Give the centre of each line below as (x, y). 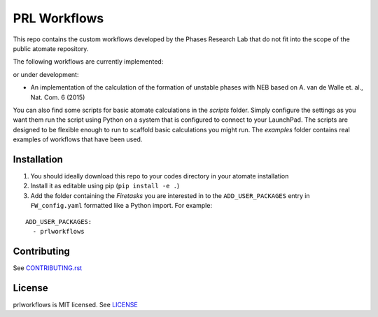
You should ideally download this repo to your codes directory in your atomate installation (160, 176)
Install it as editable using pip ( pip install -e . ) (105, 186)
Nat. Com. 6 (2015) (58, 97)
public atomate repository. (51, 48)
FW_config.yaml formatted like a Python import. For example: (121, 206)
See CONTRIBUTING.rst (48, 268)
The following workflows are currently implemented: (88, 62)
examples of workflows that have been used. (78, 139)
